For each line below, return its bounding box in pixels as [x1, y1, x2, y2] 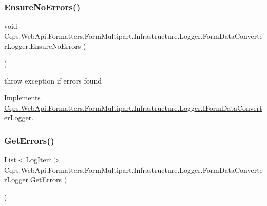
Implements [4, 92, 41, 103]
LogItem [26, 154, 52, 165]
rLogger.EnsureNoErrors [4, 40, 81, 51]
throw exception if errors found [4, 75, 102, 86]
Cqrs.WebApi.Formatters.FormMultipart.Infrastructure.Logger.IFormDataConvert [4, 102, 262, 113]
